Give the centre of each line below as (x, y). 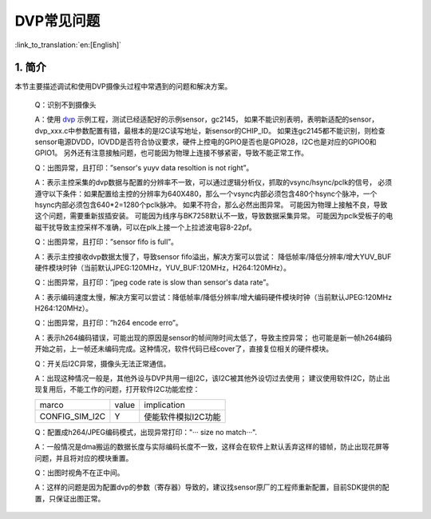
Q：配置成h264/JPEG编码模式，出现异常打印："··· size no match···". (146, 432)
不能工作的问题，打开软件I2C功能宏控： (134, 389)
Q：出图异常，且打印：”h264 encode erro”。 (109, 323)
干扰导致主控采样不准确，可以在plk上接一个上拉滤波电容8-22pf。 (149, 227)
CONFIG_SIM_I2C (73, 416)
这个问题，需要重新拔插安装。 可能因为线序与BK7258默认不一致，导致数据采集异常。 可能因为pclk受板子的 (210, 216)
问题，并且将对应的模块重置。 (84, 458)
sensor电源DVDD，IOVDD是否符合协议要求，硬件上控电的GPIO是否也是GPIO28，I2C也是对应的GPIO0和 (206, 142)
